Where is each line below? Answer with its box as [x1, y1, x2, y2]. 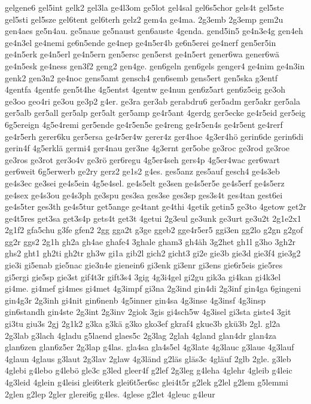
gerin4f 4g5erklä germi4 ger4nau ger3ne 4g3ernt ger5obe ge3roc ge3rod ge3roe [5, 142, 289, 154]
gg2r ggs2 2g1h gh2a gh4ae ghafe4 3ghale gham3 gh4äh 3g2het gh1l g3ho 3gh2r [5, 235, 295, 247]
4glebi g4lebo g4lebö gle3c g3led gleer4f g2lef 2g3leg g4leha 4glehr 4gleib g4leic [5, 364, 292, 377]
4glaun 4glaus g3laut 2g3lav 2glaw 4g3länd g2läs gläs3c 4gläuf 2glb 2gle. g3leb [5, 352, 291, 365]
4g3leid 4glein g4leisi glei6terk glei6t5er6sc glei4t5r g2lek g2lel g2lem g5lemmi [5, 376, 288, 388]
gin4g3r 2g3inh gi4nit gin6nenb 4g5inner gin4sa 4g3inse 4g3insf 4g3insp [5, 293, 266, 306]
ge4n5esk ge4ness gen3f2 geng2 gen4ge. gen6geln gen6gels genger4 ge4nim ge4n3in [5, 59, 305, 72]
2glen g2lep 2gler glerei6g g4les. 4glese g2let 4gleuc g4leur [5, 387, 215, 400]
